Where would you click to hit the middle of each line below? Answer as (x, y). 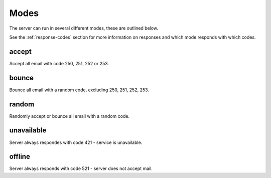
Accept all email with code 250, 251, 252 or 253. (59, 63)
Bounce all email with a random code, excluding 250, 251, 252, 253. (79, 90)
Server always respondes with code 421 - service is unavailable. (76, 142)
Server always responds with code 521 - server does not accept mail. (81, 168)
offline (20, 157)
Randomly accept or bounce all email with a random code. (70, 116)
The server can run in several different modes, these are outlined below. (84, 28)
